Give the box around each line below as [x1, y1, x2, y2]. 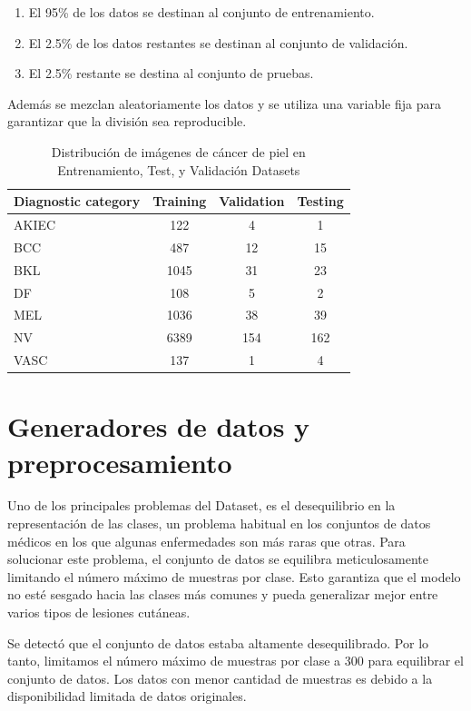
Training [152, 192, 207, 211]
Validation [219, 192, 285, 211]
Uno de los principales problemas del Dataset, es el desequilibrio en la [7, 496, 396, 515]
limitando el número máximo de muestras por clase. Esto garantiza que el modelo [7, 567, 461, 586]
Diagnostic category [14, 192, 141, 211]
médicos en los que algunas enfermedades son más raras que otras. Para [7, 531, 406, 550]
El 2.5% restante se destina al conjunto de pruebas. [28, 64, 314, 83]
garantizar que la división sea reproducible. [7, 112, 247, 131]
